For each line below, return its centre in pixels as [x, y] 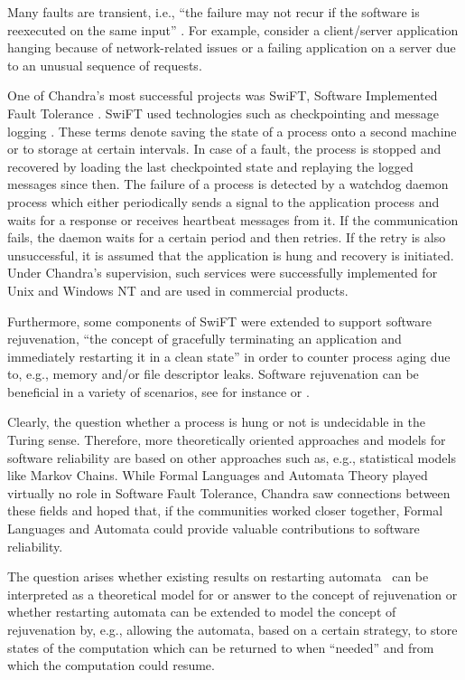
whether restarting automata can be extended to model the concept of [202, 612]
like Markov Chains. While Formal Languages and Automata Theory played [218, 475]
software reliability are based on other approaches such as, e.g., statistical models [232, 457]
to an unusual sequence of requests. [105, 65]
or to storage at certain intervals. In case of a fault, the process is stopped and [224, 149]
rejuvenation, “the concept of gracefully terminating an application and [205, 339]
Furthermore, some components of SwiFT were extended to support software [219, 321]
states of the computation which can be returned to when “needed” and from [221, 647]
